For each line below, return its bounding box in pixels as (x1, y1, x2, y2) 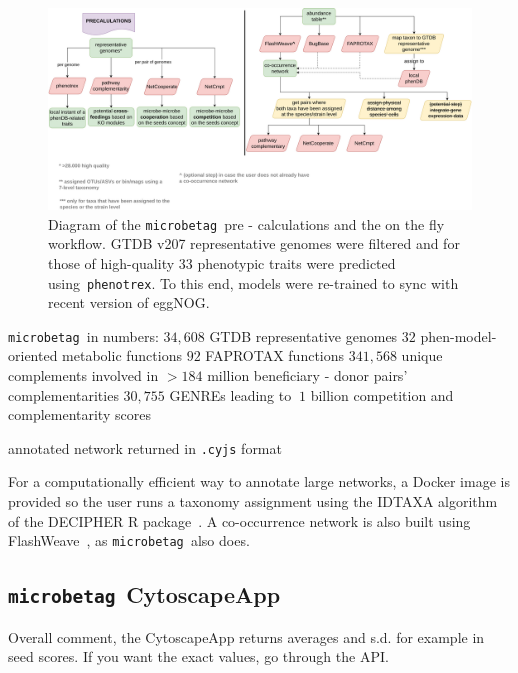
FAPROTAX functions (205, 345, 345, 366)
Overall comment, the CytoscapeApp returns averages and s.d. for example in (8, 626, 485, 647)
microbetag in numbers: (8, 325, 159, 346)
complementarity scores (8, 404, 151, 425)
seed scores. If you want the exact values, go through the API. (8, 646, 389, 667)
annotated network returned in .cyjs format (8, 437, 282, 458)
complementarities (8, 384, 119, 405)
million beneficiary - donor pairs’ (207, 365, 408, 385)
